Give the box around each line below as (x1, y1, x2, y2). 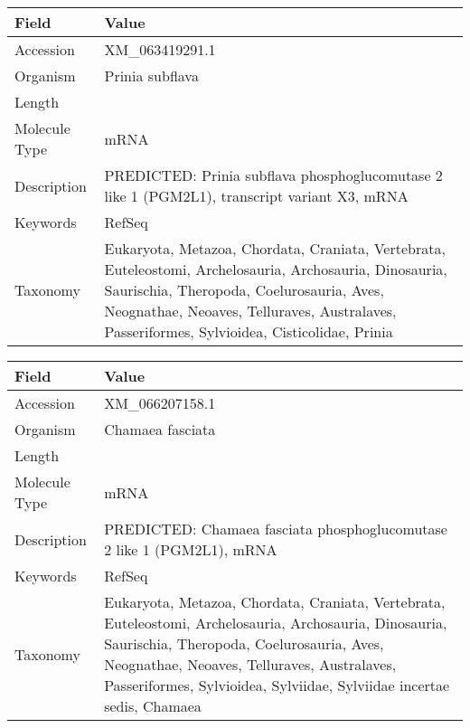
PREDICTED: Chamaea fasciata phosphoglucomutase (104, 518, 447, 539)
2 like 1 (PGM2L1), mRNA (104, 539, 277, 560)
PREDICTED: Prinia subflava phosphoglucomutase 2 (104, 165, 443, 185)
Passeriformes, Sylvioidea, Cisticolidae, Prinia (104, 321, 393, 342)
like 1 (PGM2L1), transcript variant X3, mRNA (104, 185, 409, 206)
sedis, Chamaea (104, 695, 202, 716)
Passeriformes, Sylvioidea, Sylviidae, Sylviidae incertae (104, 675, 450, 695)
